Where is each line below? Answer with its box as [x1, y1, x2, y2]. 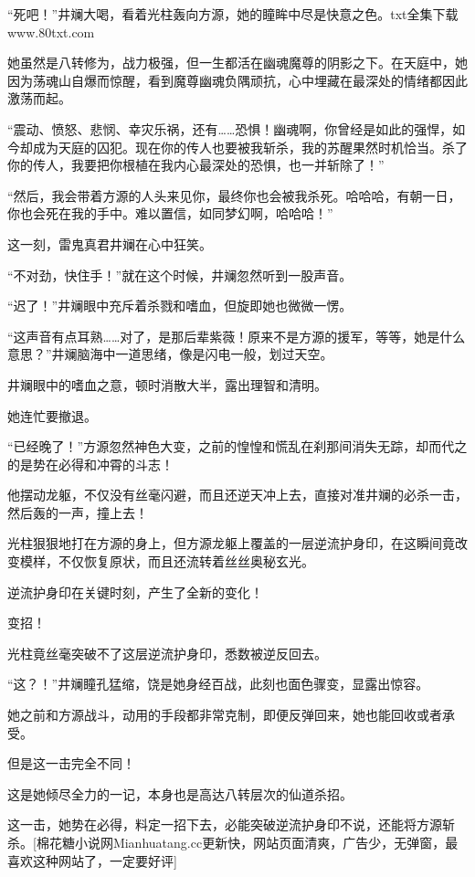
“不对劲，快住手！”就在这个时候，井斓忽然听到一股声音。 [7, 265, 353, 284]
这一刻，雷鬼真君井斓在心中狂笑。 [7, 234, 212, 253]
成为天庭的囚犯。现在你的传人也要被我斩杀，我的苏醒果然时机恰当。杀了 [32, 137, 468, 156]
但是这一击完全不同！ [7, 754, 135, 773]
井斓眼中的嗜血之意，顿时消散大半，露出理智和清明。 [7, 375, 327, 394]
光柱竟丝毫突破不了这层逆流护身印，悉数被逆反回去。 [7, 643, 327, 662]
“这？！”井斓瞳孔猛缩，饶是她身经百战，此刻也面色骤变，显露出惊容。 [7, 674, 429, 693]
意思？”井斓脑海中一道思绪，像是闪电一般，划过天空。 [7, 344, 333, 364]
